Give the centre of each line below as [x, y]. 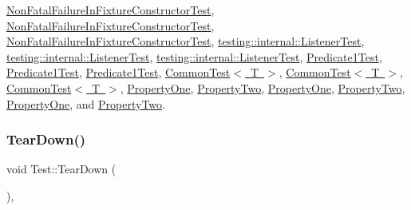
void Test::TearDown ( [61, 169]
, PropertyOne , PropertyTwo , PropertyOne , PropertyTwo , [263, 87]
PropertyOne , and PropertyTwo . [86, 103]
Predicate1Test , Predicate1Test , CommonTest [119, 72]
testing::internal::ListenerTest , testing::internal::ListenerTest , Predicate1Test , [194, 56]
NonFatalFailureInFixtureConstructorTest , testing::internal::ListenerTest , [186, 41]
